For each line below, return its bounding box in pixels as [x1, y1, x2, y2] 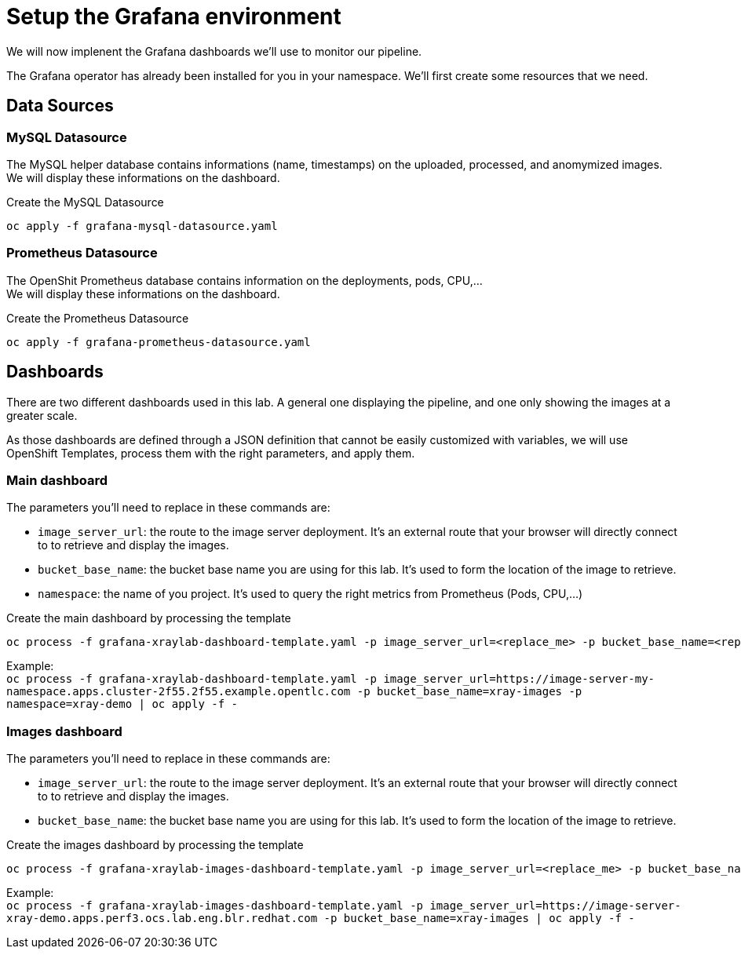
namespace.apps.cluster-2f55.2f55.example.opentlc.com [6, 685, 351, 698]
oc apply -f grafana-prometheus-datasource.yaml [6, 335, 311, 348]
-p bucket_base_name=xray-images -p [356, 685, 582, 698]
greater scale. [6, 408, 78, 422]
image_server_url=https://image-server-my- [383, 673, 655, 686]
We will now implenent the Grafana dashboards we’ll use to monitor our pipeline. [6, 44, 422, 58]
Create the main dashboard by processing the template [6, 611, 291, 625]
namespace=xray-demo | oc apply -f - [6, 698, 239, 711]
